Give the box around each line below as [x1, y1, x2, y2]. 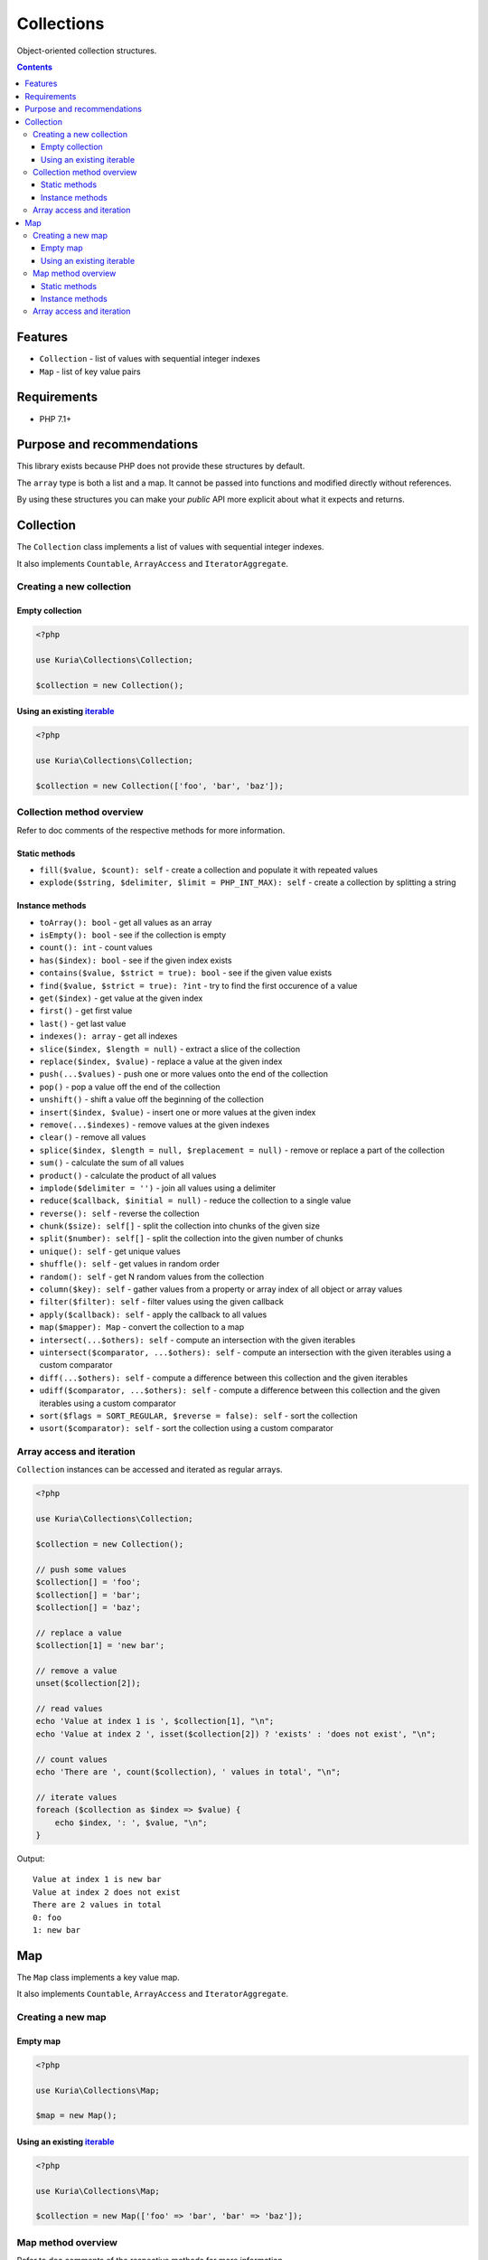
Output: [16, 1853, 45, 1864]
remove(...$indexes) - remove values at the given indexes [39, 1119, 270, 1130]
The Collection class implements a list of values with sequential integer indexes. [16, 541, 324, 552]
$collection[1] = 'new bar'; [35, 1641, 165, 1651]
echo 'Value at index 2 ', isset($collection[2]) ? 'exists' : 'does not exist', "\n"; [35, 1728, 436, 1739]
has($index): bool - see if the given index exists [39, 955, 232, 965]
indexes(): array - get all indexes [39, 1031, 178, 1041]
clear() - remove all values [39, 1132, 146, 1143]
